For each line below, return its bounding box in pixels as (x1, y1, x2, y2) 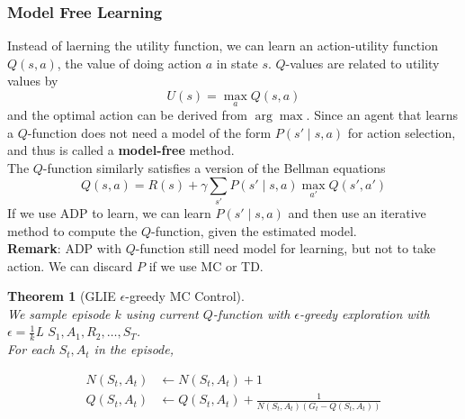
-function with (212, 304, 291, 323)
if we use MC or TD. (148, 256, 264, 275)
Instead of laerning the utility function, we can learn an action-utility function (7, 36, 438, 55)
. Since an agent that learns (306, 105, 459, 124)
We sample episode (7, 304, 111, 323)
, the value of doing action (57, 53, 201, 72)
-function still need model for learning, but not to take (135, 239, 436, 258)
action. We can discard (7, 256, 133, 275)
